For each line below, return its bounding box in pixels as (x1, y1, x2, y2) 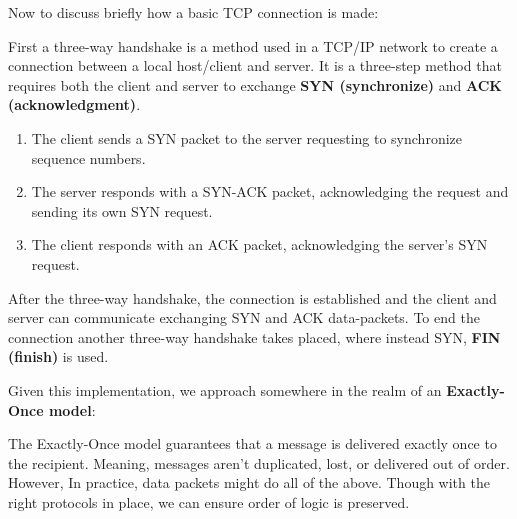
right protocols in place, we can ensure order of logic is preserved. (8, 491, 410, 512)
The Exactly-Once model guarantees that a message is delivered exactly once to (8, 433, 497, 454)
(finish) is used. (8, 346, 109, 367)
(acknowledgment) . (8, 94, 141, 115)
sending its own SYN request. (31, 200, 213, 221)
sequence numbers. (31, 147, 146, 168)
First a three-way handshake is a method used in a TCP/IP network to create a (8, 35, 498, 56)
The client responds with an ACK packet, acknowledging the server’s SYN (31, 234, 488, 255)
